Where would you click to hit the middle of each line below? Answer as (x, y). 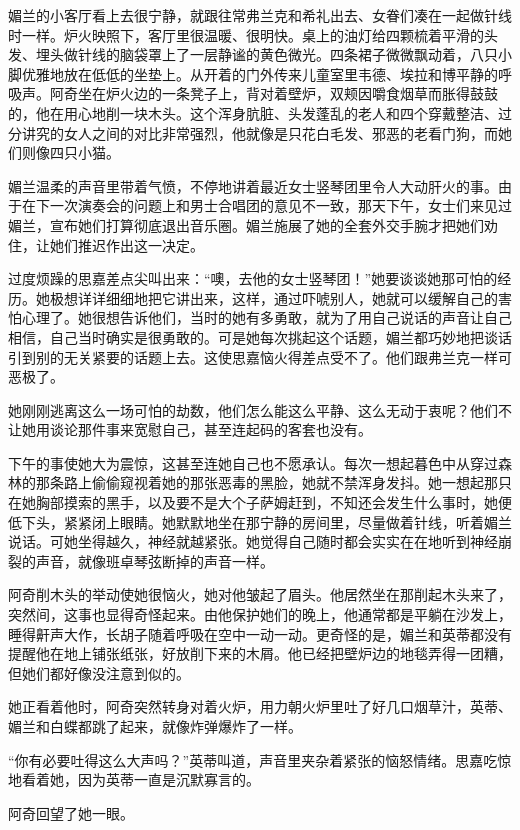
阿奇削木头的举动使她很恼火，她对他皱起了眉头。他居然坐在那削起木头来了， (260, 594)
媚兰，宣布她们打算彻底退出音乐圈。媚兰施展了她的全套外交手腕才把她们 (246, 224)
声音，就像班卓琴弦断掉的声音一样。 (154, 560)
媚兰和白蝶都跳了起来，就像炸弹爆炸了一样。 (155, 726)
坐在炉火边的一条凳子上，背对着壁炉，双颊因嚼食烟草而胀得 (273, 93)
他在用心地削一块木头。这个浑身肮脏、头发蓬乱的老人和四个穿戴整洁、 (266, 112)
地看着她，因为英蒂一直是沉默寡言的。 (134, 779)
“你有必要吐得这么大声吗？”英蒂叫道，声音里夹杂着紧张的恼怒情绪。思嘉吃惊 (260, 759)
